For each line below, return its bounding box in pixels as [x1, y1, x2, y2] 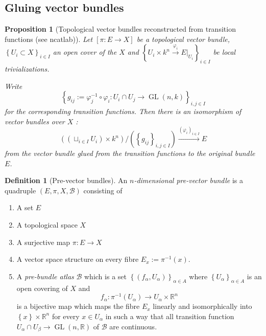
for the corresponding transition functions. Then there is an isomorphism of [5, 106, 241, 117]
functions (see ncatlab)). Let [5, 33, 93, 44]
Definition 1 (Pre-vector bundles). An [5, 175, 128, 186]
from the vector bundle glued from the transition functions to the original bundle [5, 148, 255, 159]
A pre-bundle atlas [16, 271, 74, 281]
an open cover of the [53, 47, 117, 57]
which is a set [84, 271, 127, 281]
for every [52, 310, 80, 321]
